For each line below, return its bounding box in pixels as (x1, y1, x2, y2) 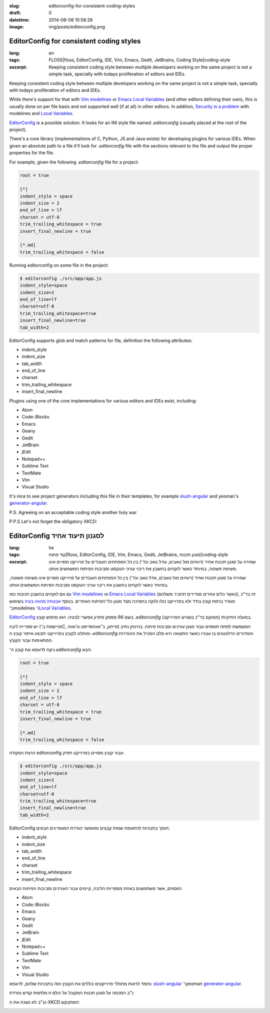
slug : (9, 3, 20, 8)
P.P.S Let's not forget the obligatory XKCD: (9, 518, 97, 524)
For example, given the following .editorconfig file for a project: (9, 159, 139, 165)
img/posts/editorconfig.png (48, 24, 105, 30)
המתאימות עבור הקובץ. (9, 637, 53, 643)
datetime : (9, 16, 30, 22)
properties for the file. (9, 150, 54, 156)
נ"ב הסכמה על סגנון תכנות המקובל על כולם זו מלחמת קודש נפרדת (9, 990, 134, 996)
